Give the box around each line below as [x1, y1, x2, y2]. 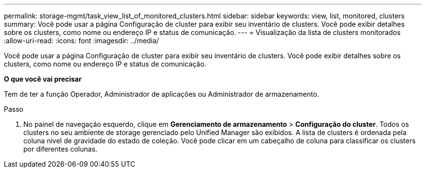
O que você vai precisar [4, 75, 82, 83]
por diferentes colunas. [23, 145, 98, 153]
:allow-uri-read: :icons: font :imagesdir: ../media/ [4, 36, 159, 45]
